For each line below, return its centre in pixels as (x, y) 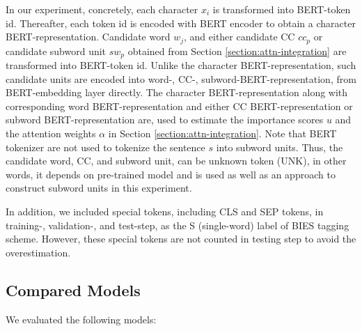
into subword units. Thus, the (280, 147)
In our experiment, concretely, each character (102, 9)
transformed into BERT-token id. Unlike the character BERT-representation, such (181, 65)
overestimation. (38, 252)
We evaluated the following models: (81, 319)
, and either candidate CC (239, 37)
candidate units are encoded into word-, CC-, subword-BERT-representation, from (181, 78)
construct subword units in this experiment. (99, 188)
